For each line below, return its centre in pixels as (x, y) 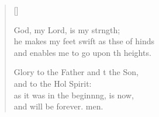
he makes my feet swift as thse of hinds (84, 41)
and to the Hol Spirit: (53, 83)
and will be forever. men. (58, 106)
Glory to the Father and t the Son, (76, 72)
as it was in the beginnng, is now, (74, 95)
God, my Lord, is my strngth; (67, 29)
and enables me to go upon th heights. (82, 52)
